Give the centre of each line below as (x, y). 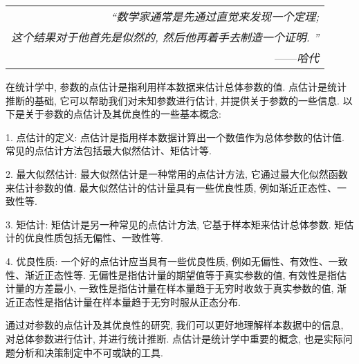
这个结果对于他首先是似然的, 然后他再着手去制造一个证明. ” (165, 37)
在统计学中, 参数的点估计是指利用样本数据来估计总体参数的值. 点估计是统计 (176, 87)
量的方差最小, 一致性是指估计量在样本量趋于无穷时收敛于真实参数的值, (174, 288)
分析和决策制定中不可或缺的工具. (89, 352)
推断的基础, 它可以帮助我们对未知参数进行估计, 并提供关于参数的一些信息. (173, 100)
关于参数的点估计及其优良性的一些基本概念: (123, 114)
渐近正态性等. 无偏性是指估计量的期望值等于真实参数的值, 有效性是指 (181, 274)
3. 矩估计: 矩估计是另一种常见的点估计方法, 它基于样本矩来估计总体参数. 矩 (175, 224)
